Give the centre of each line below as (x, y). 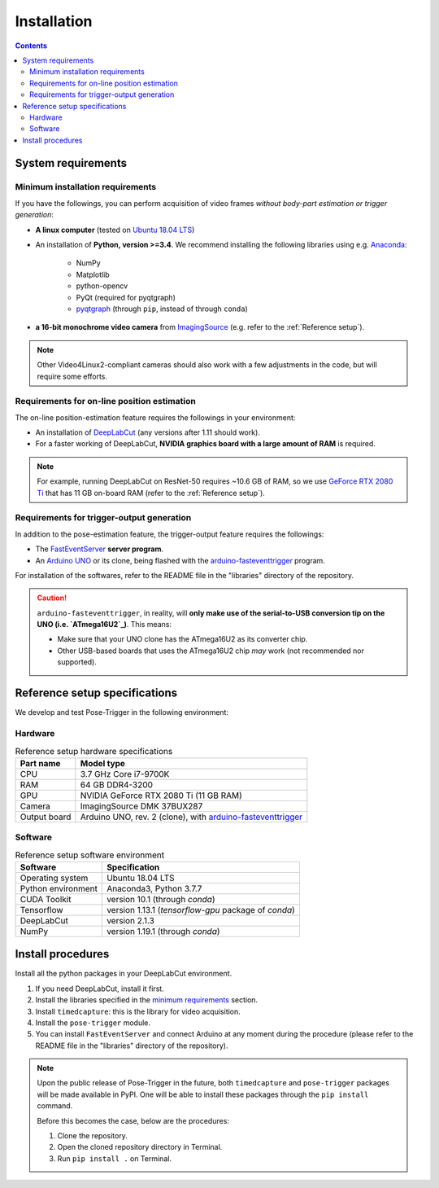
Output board (46, 817)
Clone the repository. (92, 1136)
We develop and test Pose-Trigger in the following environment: (122, 712)
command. (55, 1106)
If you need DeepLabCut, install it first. (100, 989)
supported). (77, 662)
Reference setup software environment (90, 855)
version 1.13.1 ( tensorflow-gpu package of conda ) (201, 910)
